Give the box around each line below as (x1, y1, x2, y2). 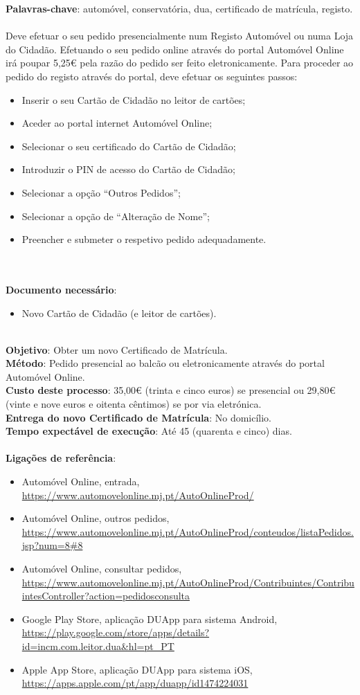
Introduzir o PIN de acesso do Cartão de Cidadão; (21, 162, 235, 177)
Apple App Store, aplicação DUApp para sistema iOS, (21, 662, 253, 676)
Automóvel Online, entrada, (21, 474, 140, 489)
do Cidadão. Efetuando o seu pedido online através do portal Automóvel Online (6, 42, 344, 56)
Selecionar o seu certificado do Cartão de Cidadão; (21, 138, 236, 153)
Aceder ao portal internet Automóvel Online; (21, 116, 213, 130)
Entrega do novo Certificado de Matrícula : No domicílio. (6, 410, 272, 424)
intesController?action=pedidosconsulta (21, 588, 190, 603)
